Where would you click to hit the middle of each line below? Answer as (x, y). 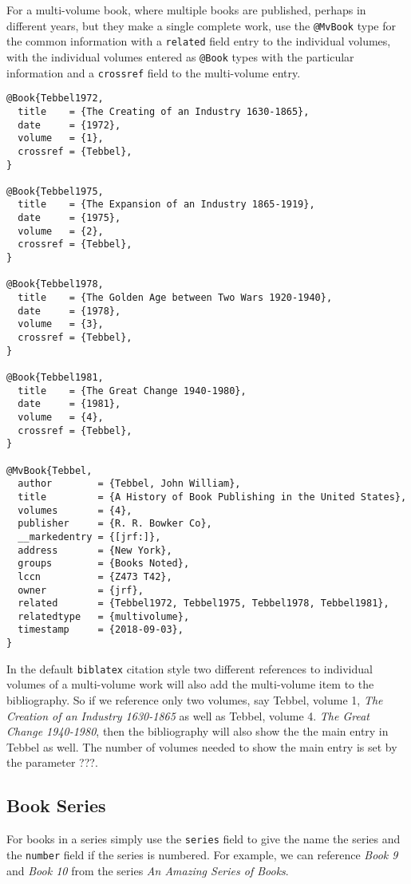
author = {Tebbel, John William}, (129, 484)
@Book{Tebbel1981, (55, 377)
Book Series (56, 805)
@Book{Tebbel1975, (55, 191)
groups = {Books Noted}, (104, 564)
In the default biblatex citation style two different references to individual (190, 668)
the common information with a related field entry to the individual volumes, (199, 41)
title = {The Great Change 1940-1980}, (132, 391)
